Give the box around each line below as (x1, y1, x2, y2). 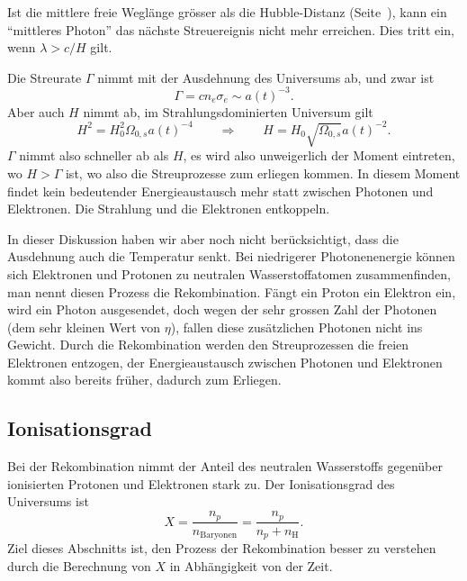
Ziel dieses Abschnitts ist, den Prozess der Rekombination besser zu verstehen (7, 539, 436, 557)
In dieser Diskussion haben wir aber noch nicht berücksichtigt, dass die (7, 229, 399, 248)
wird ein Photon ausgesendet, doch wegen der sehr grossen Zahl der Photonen (7, 300, 437, 319)
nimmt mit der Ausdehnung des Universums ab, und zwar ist (97, 68, 435, 86)
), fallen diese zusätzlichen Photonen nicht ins (170, 317, 423, 336)
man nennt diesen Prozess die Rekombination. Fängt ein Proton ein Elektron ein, (7, 282, 456, 301)
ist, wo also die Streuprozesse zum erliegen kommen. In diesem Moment (65, 163, 461, 182)
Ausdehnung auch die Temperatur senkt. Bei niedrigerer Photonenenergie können (7, 247, 455, 266)
